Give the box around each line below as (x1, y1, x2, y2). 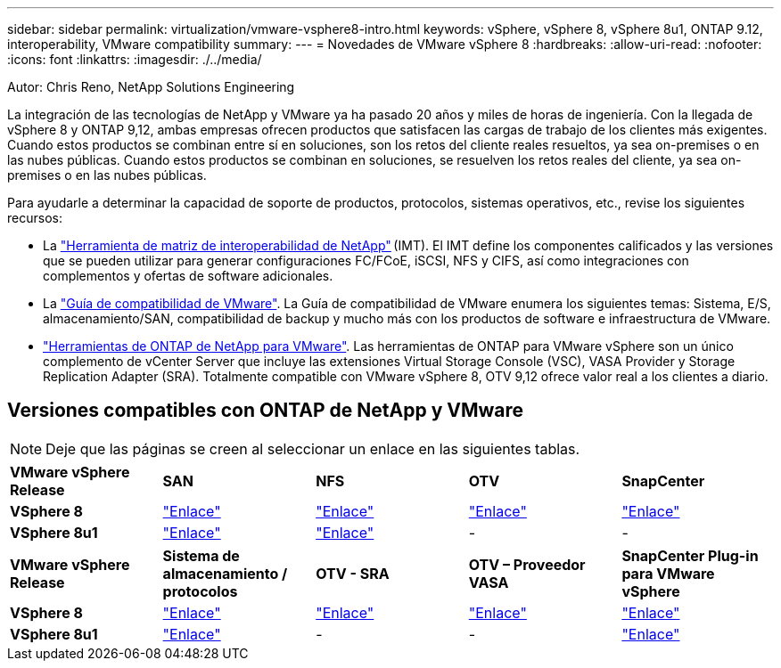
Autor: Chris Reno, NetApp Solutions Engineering (7, 79, 295, 94)
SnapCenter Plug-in (621, 546, 759, 565)
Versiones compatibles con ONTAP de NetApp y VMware (7, 399, 524, 422)
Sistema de (162, 546, 240, 565)
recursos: (7, 210, 62, 225)
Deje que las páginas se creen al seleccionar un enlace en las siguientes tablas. (45, 439, 580, 458)
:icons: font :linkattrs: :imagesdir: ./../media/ (7, 52, 262, 67)
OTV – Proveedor (468, 555, 586, 574)
